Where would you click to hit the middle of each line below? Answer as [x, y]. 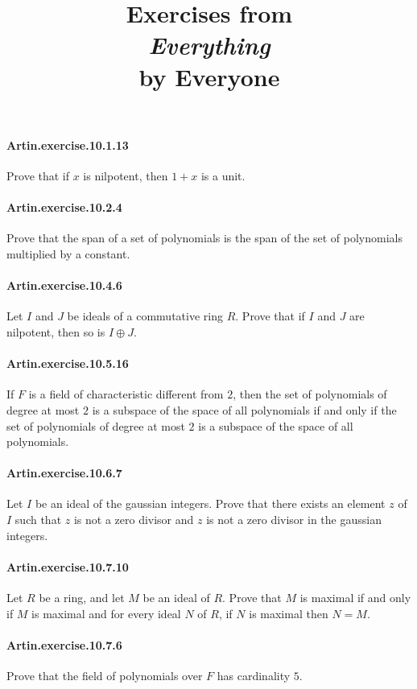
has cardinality [254, 676]
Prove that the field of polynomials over [105, 676]
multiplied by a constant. [68, 253]
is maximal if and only [355, 598]
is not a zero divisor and [134, 520]
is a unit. [223, 175]
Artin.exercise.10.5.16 [68, 363]
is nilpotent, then [126, 175]
